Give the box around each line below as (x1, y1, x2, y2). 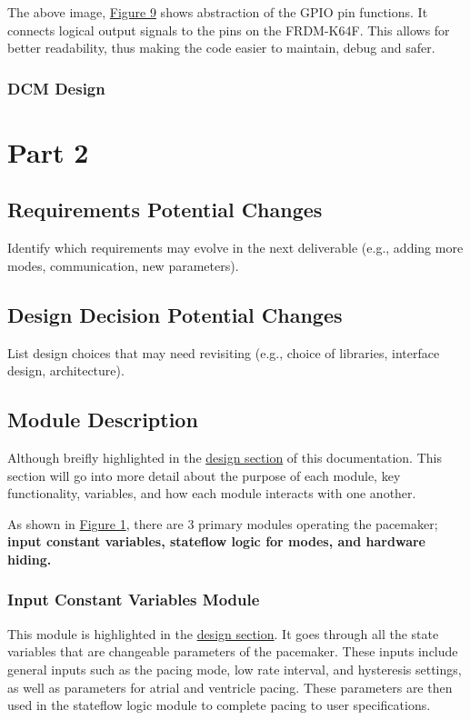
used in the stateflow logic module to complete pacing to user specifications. (7, 695, 431, 715)
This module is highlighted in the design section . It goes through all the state (7, 624, 439, 643)
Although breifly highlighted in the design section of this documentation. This (7, 447, 442, 466)
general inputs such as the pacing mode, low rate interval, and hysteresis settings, (7, 659, 462, 678)
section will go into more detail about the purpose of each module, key (7, 465, 401, 485)
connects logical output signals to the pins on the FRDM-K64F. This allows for (7, 20, 450, 39)
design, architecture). (7, 361, 125, 380)
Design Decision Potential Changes (7, 300, 343, 328)
